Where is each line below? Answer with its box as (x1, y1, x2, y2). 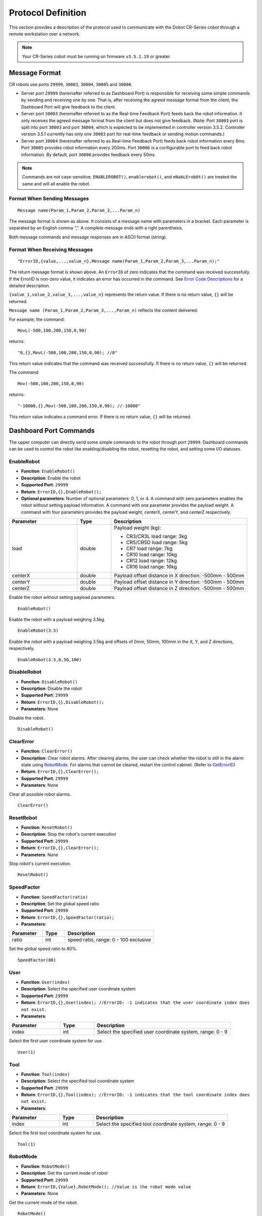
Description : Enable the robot (21, 475, 81, 481)
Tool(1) (17, 1141, 36, 1147)
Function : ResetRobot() (21, 824, 73, 830)
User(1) (17, 1049, 36, 1055)
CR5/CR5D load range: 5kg (126, 539, 188, 546)
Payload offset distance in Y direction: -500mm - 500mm (114, 579, 245, 586)
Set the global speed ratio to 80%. (9, 946, 78, 952)
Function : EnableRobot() (21, 468, 75, 474)
